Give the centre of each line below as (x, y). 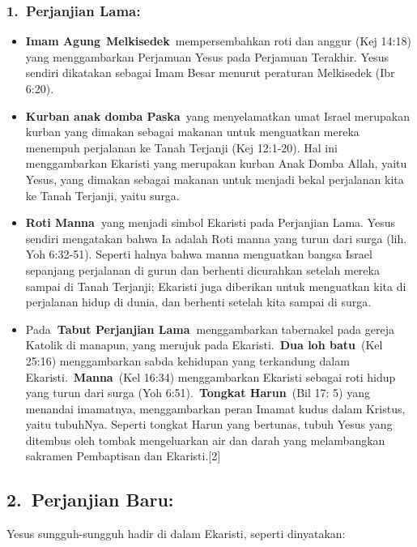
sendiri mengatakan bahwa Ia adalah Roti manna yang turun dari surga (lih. (216, 238)
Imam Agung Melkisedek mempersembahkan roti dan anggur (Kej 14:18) (218, 41)
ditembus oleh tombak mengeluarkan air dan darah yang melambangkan (205, 440)
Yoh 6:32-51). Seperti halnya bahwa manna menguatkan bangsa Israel (199, 254)
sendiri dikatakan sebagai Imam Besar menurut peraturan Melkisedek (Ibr (210, 73)
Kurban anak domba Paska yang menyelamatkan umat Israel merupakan (217, 115)
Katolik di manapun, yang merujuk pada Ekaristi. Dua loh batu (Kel (204, 345)
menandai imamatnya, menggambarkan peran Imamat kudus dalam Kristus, (215, 408)
